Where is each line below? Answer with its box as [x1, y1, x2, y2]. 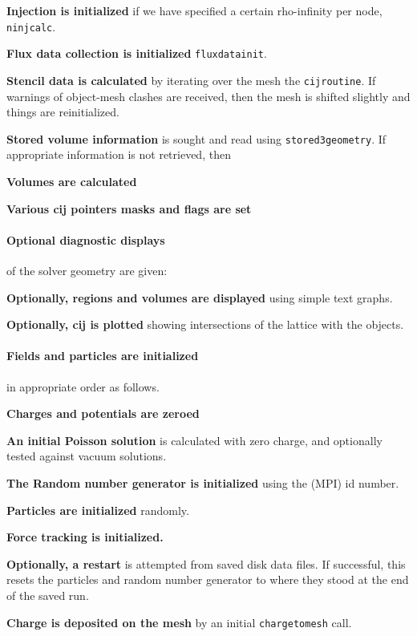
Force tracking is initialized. [6, 529, 164, 545]
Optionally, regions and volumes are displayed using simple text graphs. [6, 289, 393, 306]
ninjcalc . [6, 18, 56, 34]
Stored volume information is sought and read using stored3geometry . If [6, 130, 387, 147]
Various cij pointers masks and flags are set [6, 200, 252, 217]
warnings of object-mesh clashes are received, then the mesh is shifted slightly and [6, 87, 411, 104]
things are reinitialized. [6, 103, 119, 120]
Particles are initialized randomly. [6, 501, 189, 518]
